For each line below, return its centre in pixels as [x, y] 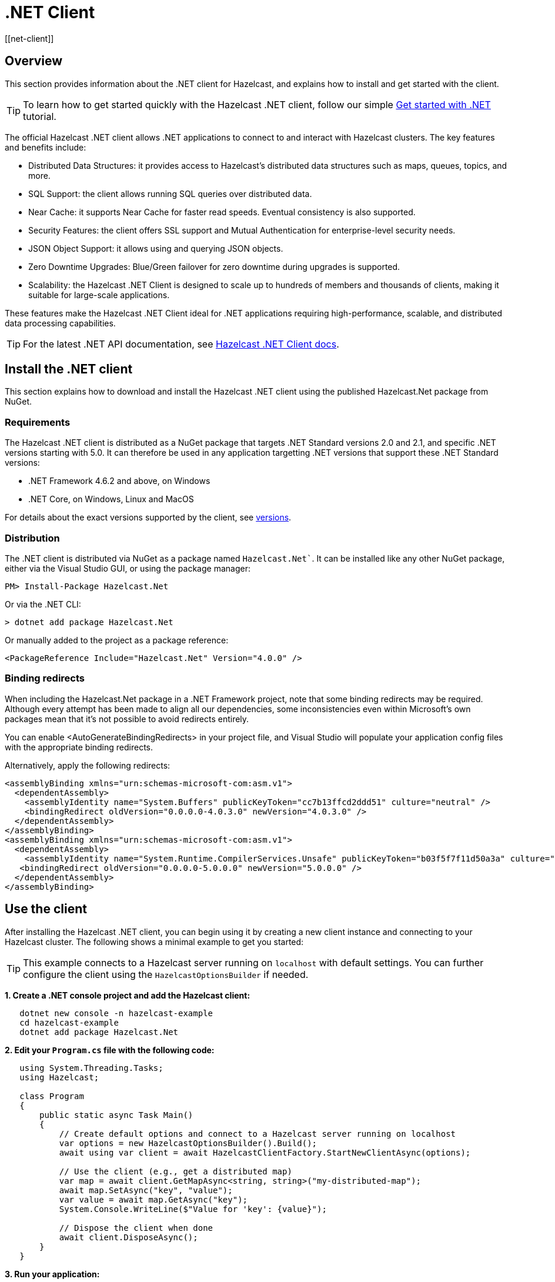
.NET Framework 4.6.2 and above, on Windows [119, 481]
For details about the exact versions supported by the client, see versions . [148, 518]
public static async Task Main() [116, 1115]
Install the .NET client [69, 369]
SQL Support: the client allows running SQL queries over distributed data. [170, 193]
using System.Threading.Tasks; [91, 1068]
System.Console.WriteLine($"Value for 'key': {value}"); [193, 1209]
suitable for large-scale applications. [99, 295]
